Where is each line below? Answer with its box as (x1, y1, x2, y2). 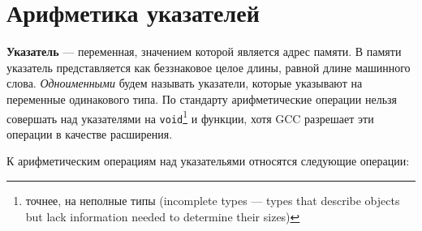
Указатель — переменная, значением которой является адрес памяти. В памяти (6, 43, 402, 60)
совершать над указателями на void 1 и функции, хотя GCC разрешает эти (6, 107, 374, 126)
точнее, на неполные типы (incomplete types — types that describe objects (25, 192, 400, 208)
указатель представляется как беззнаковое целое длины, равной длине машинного (6, 58, 411, 75)
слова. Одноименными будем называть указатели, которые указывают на (6, 75, 363, 92)
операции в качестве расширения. (6, 125, 173, 142)
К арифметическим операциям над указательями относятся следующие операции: (6, 152, 410, 169)
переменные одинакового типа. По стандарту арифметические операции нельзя (6, 90, 397, 107)
